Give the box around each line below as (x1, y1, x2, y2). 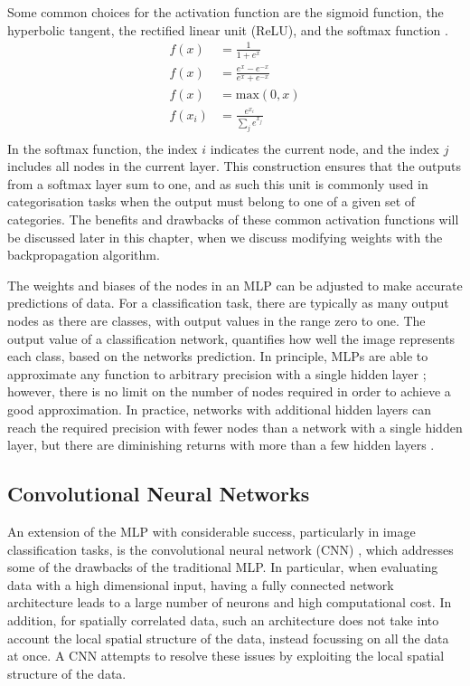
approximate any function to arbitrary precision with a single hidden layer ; (7, 364, 427, 383)
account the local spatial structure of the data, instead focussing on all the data (7, 628, 449, 647)
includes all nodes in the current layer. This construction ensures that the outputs (7, 157, 462, 176)
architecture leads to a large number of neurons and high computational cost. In (7, 593, 452, 612)
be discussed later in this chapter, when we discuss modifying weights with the (7, 227, 443, 246)
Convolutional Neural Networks (7, 480, 310, 508)
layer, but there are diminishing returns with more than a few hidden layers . (7, 435, 435, 454)
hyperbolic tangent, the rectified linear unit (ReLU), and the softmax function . (7, 20, 448, 39)
